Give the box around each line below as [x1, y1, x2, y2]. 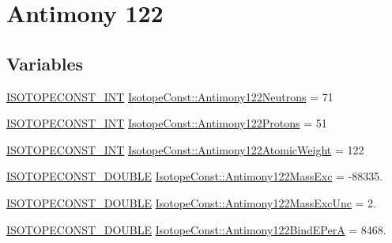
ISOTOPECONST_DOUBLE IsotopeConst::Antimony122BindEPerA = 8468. [6, 221, 386, 237]
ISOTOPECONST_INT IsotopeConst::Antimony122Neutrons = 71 [6, 88, 334, 104]
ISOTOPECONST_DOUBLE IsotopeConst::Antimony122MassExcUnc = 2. [6, 194, 376, 211]
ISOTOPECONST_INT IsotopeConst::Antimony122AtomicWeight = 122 [6, 141, 364, 158]
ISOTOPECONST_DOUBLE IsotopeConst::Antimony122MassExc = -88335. [6, 168, 383, 184]
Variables [6, 51, 84, 75]
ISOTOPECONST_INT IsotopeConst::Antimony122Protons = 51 [6, 115, 327, 131]
